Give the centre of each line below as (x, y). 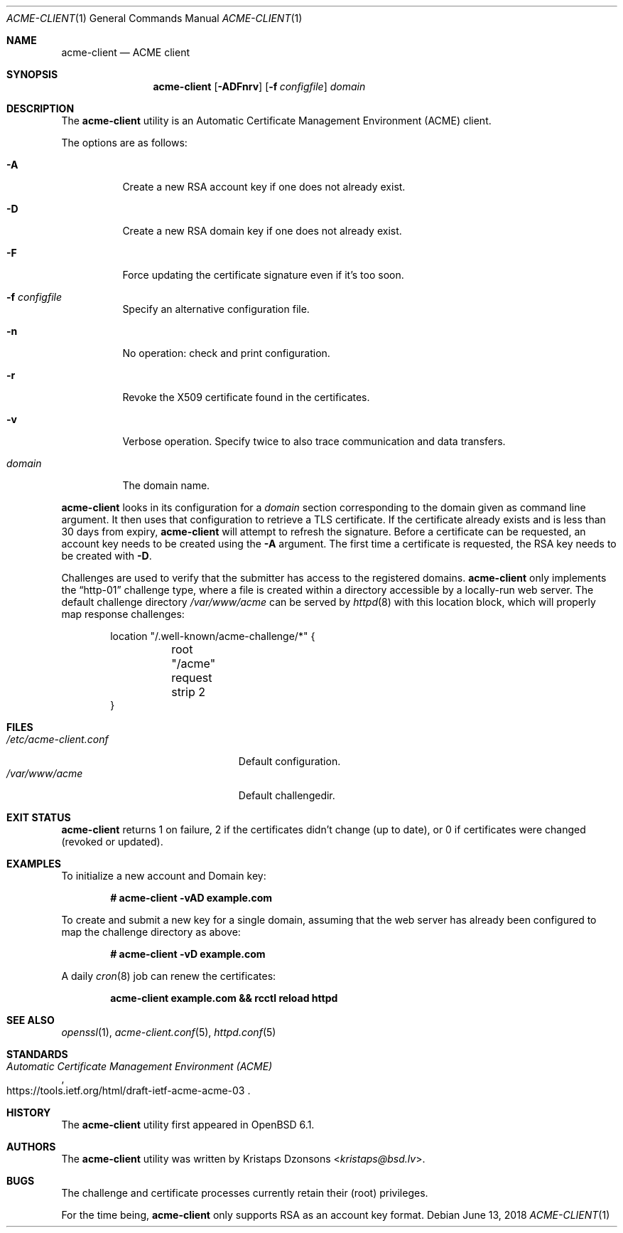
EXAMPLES (34, 864)
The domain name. (166, 485)
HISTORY (29, 1112)
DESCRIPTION (40, 108)
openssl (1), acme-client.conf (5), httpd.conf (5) (169, 1032)
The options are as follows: (124, 143)
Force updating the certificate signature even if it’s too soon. (263, 275)
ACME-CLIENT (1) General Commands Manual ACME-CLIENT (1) (155, 18)
